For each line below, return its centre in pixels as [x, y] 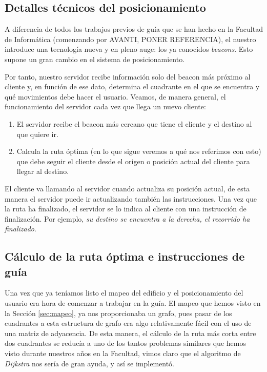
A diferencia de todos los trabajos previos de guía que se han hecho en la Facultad [134, 29]
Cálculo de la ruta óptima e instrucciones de [125, 256]
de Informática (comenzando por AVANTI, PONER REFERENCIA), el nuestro [130, 39]
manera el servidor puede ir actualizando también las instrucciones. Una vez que [131, 198]
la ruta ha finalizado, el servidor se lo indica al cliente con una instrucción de [126, 209]
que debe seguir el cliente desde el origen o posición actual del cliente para [133, 161]
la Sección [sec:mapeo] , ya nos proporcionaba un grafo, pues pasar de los [118, 313]
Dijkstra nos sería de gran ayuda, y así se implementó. [90, 363]
